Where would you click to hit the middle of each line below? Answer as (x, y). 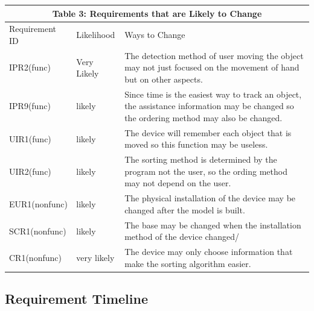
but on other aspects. (164, 79)
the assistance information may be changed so (209, 106)
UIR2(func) (30, 171)
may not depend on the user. (178, 183)
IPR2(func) (30, 67)
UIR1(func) (30, 138)
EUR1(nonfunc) (38, 204)
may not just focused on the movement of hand (212, 67)
